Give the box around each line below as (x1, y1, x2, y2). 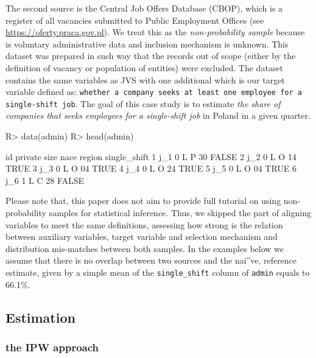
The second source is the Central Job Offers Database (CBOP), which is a (5, 2, 283, 14)
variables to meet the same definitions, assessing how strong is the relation (5, 218, 283, 231)
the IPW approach (5, 339, 99, 354)
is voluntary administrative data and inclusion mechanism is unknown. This (5, 37, 289, 50)
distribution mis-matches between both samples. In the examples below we (5, 242, 284, 254)
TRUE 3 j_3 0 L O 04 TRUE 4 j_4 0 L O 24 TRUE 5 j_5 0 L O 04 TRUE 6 (5, 162, 297, 175)
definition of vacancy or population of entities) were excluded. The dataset (5, 61, 284, 74)
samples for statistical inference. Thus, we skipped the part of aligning (49, 206, 311, 219)
